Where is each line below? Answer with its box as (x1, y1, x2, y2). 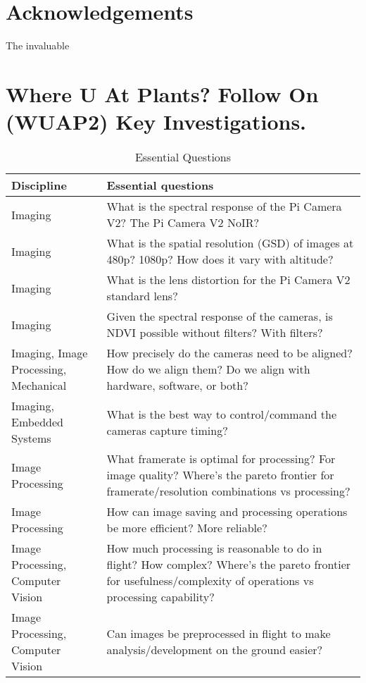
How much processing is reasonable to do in (106, 540, 322, 557)
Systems (11, 430, 51, 447)
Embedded (11, 414, 64, 431)
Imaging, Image (11, 345, 88, 362)
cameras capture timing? (106, 422, 228, 438)
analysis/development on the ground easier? (106, 641, 323, 658)
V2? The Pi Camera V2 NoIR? (106, 214, 260, 231)
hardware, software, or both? (106, 377, 248, 394)
